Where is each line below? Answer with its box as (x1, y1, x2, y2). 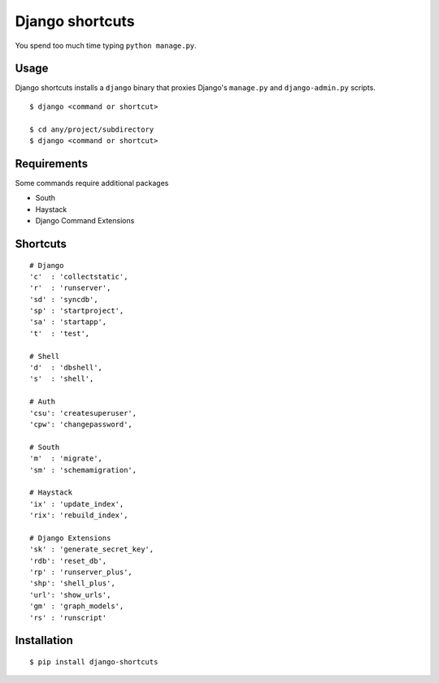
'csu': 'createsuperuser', (29, 409, 137, 417)
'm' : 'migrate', (29, 454, 103, 463)
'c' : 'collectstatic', (29, 272, 128, 281)
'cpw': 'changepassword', (29, 419, 133, 429)
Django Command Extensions (35, 216, 135, 226)
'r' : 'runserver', (29, 283, 111, 292)
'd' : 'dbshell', (29, 363, 103, 373)
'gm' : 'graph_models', (29, 602, 124, 611)
